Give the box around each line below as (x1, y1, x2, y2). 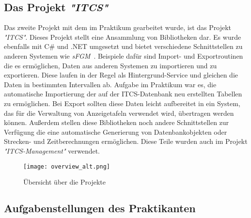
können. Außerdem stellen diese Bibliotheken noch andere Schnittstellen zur (4, 117, 229, 127)
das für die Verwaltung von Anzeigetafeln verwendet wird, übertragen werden (4, 108, 234, 118)
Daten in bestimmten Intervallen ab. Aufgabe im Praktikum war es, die (4, 79, 217, 89)
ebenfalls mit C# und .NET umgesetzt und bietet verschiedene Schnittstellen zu (4, 41, 243, 51)
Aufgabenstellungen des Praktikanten (4, 201, 196, 216)
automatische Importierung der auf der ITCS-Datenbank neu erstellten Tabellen (4, 89, 242, 99)
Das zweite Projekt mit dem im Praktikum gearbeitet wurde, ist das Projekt (4, 22, 232, 32)
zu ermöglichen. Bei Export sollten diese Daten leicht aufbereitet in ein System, (4, 98, 240, 108)
